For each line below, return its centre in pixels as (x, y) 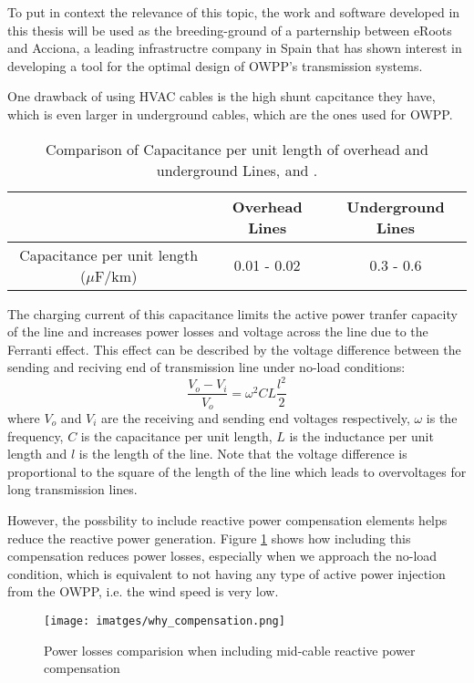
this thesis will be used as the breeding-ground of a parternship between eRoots (230, 30)
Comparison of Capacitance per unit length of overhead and (237, 149)
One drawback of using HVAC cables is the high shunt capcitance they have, (222, 96)
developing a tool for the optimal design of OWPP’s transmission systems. (215, 65)
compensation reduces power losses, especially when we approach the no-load (222, 556)
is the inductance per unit (361, 435)
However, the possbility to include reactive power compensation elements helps (227, 519)
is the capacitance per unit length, (176, 435)
